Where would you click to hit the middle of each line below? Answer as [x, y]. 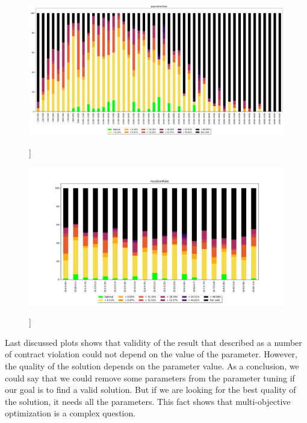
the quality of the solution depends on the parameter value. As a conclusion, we [152, 365]
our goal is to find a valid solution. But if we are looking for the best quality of [150, 390]
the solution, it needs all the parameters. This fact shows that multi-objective [148, 401]
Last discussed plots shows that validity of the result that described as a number [153, 342]
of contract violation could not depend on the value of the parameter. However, [151, 354]
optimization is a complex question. [70, 413]
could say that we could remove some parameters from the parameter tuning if [150, 378]
